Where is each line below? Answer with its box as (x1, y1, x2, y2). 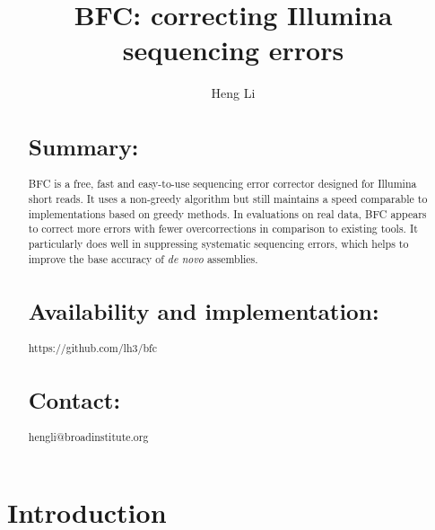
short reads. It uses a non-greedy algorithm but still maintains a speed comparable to (28, 191, 428, 207)
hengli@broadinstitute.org (28, 429, 149, 445)
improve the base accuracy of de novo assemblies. (28, 251, 258, 266)
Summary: (28, 131, 139, 163)
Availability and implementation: (28, 295, 379, 326)
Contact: (28, 384, 121, 415)
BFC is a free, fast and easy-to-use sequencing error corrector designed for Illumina (28, 176, 417, 191)
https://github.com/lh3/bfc (28, 340, 157, 355)
